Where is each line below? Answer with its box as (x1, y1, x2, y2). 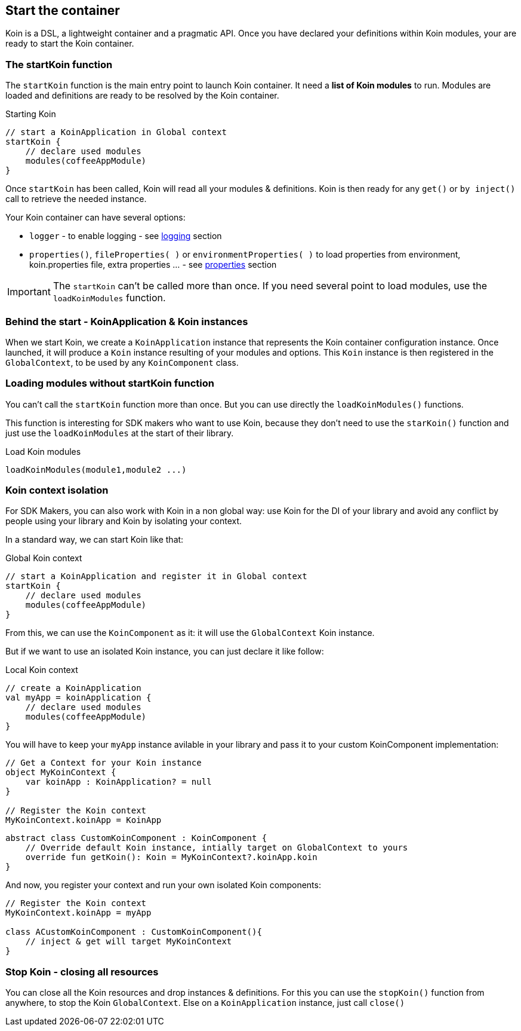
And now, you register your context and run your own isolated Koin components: (5, 880, 321, 891)
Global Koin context (5, 553, 82, 564)
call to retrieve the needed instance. (5, 194, 147, 204)
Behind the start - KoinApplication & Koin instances (5, 315, 248, 328)
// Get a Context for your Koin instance (5, 758, 202, 768)
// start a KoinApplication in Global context (5, 127, 227, 137)
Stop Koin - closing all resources (5, 965, 159, 978)
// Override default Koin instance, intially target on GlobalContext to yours (25, 843, 408, 853)
